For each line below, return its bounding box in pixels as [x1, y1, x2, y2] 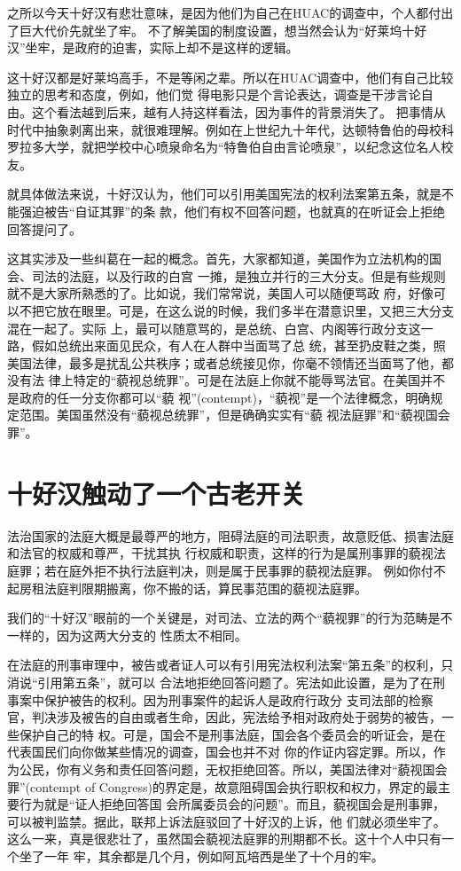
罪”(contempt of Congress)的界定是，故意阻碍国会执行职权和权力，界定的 [7, 777, 426, 796]
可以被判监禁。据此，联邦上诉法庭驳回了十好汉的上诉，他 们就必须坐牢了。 [7, 812, 446, 830]
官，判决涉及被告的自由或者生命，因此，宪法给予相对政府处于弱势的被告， [7, 708, 441, 726]
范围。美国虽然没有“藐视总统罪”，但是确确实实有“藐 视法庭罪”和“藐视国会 [19, 405, 450, 424]
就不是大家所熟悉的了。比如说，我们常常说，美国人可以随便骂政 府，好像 [7, 284, 434, 302]
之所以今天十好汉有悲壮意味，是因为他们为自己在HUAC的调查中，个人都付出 [7, 4, 454, 21]
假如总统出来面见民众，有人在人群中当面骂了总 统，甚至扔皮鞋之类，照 [31, 336, 446, 355]
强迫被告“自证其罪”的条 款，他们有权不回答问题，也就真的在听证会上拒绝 [19, 201, 445, 220]
